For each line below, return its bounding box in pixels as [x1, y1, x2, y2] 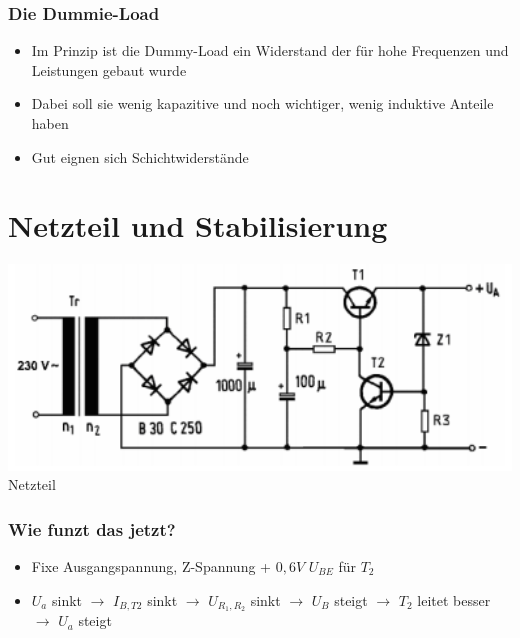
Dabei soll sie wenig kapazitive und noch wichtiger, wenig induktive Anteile [31, 93, 494, 114]
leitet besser [417, 589, 491, 610]
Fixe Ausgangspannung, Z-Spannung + [31, 556, 271, 577]
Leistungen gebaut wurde [31, 59, 187, 80]
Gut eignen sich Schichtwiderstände [31, 146, 249, 167]
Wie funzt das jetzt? [8, 516, 176, 541]
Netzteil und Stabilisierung [8, 205, 388, 246]
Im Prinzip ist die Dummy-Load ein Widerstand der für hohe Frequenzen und [31, 40, 509, 61]
